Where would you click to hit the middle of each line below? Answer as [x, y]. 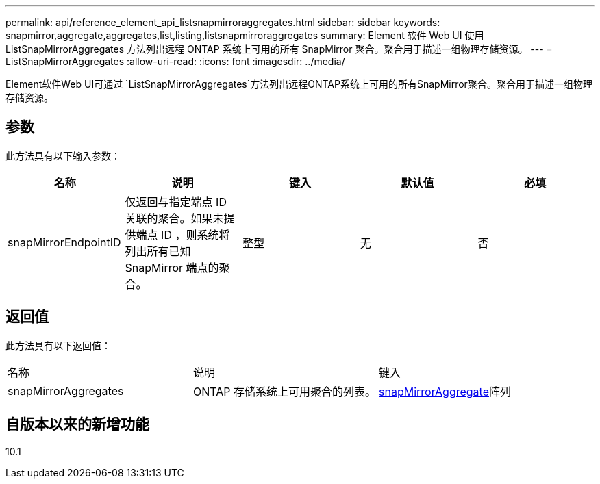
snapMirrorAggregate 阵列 [445, 391]
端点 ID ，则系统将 [183, 234]
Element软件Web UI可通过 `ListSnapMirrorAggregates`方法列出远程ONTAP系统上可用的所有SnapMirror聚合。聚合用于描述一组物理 [299, 84]
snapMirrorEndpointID [64, 242]
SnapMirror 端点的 [172, 267]
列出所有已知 [158, 251]
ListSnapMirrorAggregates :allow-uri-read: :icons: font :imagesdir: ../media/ [175, 61]
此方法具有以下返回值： [58, 345]
